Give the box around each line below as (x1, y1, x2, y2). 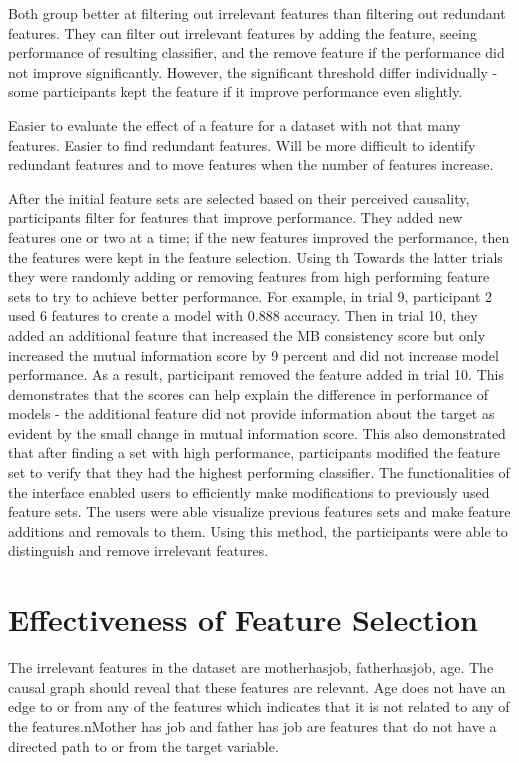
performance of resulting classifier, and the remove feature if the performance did (8, 42, 505, 63)
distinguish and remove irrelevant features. (8, 540, 269, 561)
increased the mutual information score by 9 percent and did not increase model (8, 344, 499, 365)
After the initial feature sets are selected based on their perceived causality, (8, 187, 470, 208)
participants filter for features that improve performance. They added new (8, 207, 463, 228)
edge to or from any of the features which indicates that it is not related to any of (8, 696, 510, 717)
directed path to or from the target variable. (8, 735, 279, 756)
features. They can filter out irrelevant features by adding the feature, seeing (8, 22, 477, 43)
